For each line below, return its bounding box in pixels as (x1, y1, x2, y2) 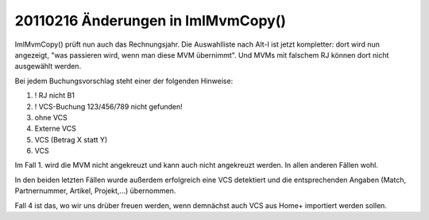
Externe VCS (34, 123, 77, 134)
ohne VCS (34, 112, 68, 122)
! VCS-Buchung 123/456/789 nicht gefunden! (34, 101, 183, 111)
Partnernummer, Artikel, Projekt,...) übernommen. (14, 186, 176, 195)
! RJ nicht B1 (34, 91, 75, 101)
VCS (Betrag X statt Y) (34, 135, 108, 144)
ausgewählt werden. (14, 62, 82, 71)
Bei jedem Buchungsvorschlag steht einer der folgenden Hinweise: (14, 76, 234, 85)
